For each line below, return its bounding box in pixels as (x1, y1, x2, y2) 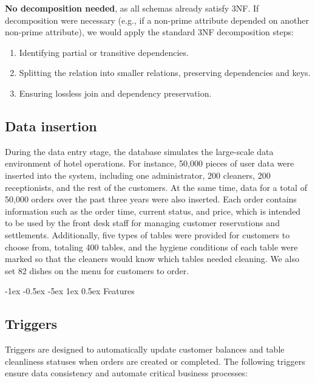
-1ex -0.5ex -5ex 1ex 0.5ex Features (5, 285, 135, 297)
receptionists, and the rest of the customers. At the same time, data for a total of (5, 181, 307, 193)
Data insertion (5, 116, 97, 135)
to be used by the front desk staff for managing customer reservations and (5, 216, 280, 229)
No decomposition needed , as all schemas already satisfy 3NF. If (5, 2, 259, 14)
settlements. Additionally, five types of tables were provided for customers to (5, 228, 290, 241)
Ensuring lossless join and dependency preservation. (19, 86, 212, 99)
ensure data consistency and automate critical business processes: (5, 367, 248, 379)
